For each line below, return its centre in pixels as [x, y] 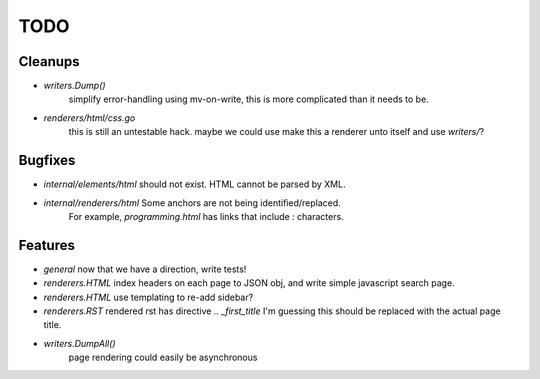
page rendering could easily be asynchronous [163, 357]
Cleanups [49, 61]
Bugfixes [47, 160]
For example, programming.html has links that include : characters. [206, 216]
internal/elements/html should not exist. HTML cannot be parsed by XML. [194, 184]
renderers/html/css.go [89, 117]
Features [46, 245]
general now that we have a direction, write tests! [145, 269]
